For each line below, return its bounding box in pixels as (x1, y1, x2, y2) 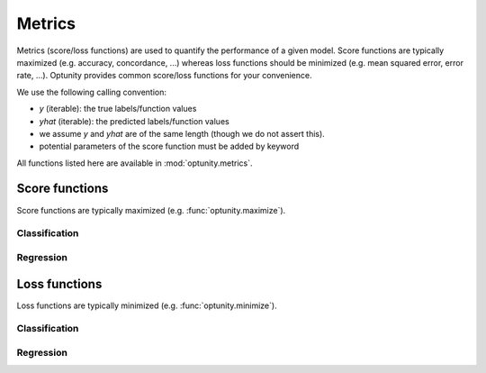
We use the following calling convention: (16, 86, 166, 97)
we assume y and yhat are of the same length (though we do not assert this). (39, 128, 326, 139)
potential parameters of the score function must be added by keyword (39, 141, 300, 152)
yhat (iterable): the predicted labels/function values (39, 115, 229, 126)
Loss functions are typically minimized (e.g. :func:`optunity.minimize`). (16, 300, 278, 311)
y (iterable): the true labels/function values (39, 104, 197, 114)
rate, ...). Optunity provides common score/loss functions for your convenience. (16, 70, 312, 81)
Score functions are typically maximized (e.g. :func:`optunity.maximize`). (16, 205, 286, 215)
